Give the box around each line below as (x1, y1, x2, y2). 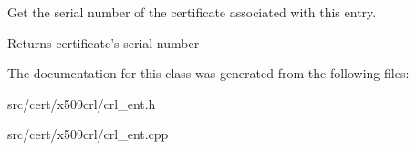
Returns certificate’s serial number (7, 33, 200, 52)
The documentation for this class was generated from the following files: (7, 64, 410, 83)
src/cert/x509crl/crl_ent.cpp (7, 125, 169, 144)
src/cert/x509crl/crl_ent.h (7, 94, 156, 113)
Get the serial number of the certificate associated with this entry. (7, 3, 377, 21)
